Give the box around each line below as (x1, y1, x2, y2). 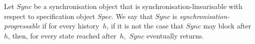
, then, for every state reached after (8, 30, 116, 40)
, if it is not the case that (106, 20, 184, 31)
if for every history (42, 20, 99, 31)
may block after (203, 20, 251, 31)
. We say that (111, 10, 153, 21)
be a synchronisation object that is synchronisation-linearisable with (33, 1, 242, 11)
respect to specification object (4, 10, 95, 21)
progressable (4, 20, 40, 31)
